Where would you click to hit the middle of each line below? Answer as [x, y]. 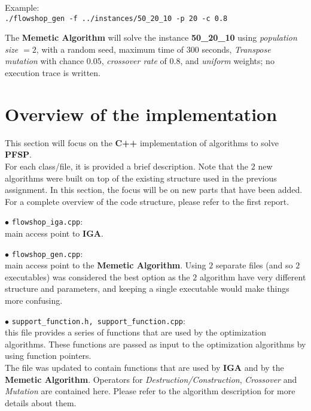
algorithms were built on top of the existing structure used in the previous [141, 178]
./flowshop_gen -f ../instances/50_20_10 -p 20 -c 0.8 [116, 18]
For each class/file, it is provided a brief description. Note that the [127, 166]
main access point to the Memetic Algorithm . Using [106, 265]
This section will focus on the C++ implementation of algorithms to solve [142, 142]
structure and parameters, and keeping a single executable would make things [147, 288]
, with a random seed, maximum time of [110, 49]
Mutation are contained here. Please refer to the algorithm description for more [150, 391]
